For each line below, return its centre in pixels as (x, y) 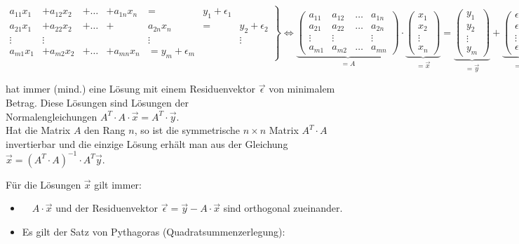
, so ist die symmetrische (187, 130)
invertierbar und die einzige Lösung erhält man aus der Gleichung (147, 143)
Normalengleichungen (52, 116)
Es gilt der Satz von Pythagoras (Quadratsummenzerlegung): (154, 231)
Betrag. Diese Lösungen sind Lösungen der (97, 102)
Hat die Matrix (38, 130)
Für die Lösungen (43, 184)
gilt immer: (118, 184)
